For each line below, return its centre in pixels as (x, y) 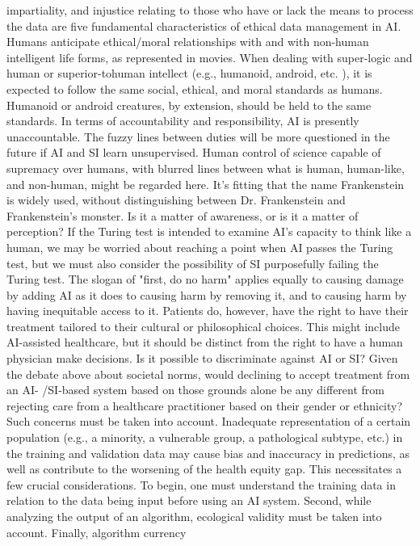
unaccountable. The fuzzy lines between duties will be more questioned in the (198, 136)
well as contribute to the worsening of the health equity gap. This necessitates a (204, 469)
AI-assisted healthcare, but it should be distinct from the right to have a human (205, 342)
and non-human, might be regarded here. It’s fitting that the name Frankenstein (206, 184)
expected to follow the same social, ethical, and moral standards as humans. (195, 88)
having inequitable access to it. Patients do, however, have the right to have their (208, 311)
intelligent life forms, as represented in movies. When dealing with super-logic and (210, 57)
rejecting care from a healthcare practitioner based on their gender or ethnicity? (205, 405)
